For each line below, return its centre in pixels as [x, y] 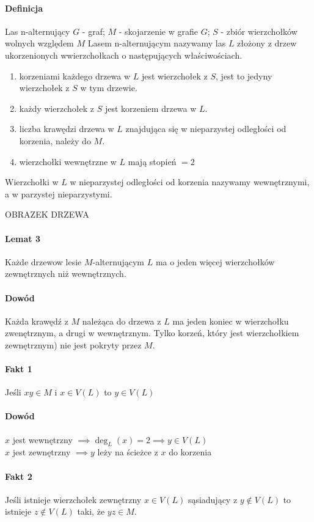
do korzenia [190, 452]
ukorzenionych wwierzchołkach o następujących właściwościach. [124, 55]
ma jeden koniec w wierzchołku [231, 321]
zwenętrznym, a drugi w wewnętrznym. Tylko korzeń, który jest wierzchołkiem [152, 333]
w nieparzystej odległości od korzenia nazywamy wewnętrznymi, [190, 182]
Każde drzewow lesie [43, 261]
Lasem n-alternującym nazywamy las [157, 43]
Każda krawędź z [37, 321]
